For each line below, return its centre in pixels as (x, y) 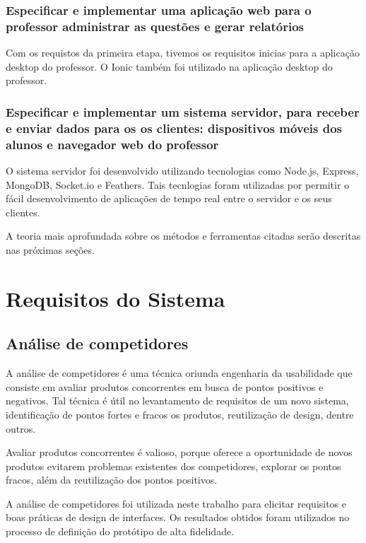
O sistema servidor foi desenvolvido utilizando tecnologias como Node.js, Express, (182, 170)
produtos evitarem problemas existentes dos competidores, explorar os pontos (173, 466)
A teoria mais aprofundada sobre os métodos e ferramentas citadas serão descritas (183, 236)
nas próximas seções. (50, 249)
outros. (21, 428)
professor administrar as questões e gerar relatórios (155, 26)
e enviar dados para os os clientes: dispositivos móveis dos (174, 128)
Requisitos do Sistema (116, 298)
